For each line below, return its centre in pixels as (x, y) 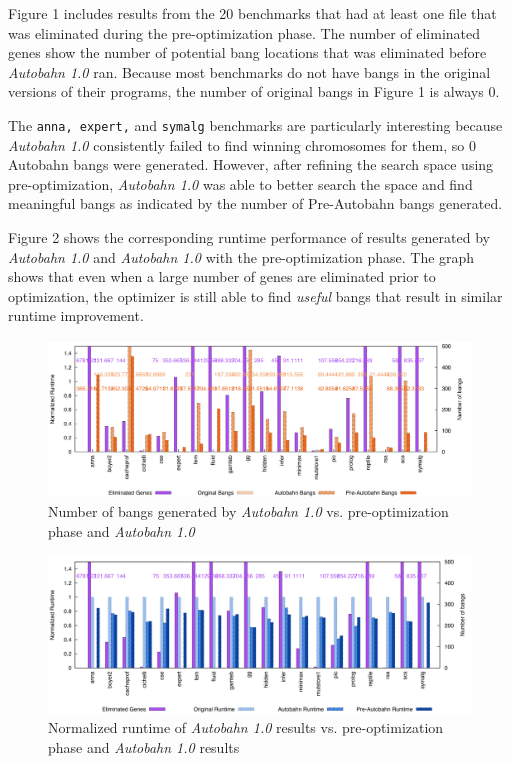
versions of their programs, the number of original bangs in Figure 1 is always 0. (254, 91)
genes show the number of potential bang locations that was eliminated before (247, 52)
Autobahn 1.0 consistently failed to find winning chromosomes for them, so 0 (242, 144)
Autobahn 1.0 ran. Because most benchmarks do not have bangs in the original (249, 71)
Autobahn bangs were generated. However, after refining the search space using (251, 164)
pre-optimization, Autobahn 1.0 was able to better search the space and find (240, 183)
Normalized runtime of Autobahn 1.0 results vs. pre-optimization (246, 727)
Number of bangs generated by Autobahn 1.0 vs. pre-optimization (248, 511)
